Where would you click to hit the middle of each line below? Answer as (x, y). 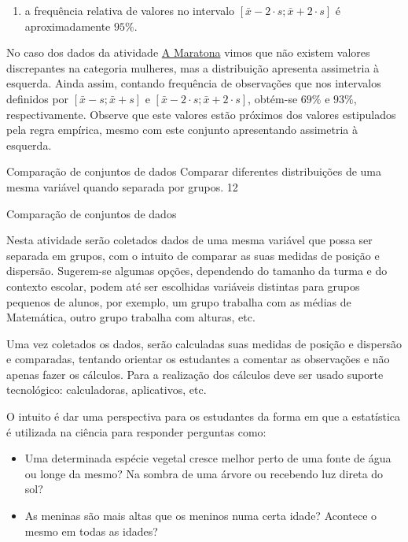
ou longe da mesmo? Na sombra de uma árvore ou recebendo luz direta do (204, 473)
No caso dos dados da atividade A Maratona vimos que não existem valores (188, 52)
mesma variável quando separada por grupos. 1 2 (122, 186)
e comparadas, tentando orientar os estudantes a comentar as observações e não (198, 359)
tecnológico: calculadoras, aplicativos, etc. (107, 390)
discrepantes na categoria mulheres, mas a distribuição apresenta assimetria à (193, 67)
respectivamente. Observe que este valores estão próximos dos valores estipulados (201, 114)
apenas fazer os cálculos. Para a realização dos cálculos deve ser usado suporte (195, 374)
